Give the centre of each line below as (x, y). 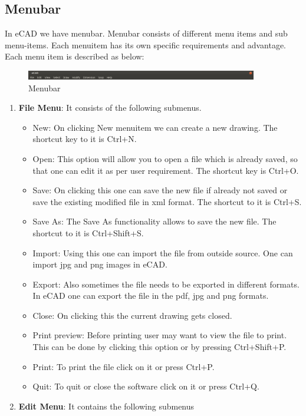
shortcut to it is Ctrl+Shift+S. (88, 232)
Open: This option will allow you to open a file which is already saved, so (165, 158)
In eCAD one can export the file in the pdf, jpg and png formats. (151, 296)
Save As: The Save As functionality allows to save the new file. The (154, 221)
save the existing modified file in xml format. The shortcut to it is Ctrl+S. (167, 201)
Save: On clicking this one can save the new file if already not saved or (160, 190)
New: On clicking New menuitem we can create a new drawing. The (155, 127)
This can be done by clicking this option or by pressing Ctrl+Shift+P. (159, 347)
